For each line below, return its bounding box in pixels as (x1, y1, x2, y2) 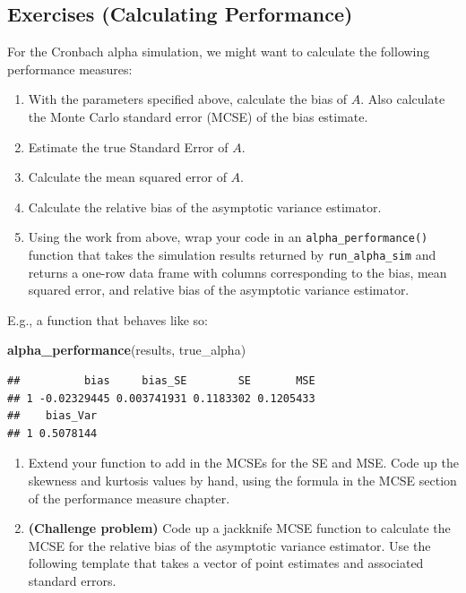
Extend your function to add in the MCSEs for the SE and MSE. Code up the (28, 453, 459, 472)
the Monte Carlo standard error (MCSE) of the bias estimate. (28, 107, 368, 125)
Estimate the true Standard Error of (28, 137, 229, 156)
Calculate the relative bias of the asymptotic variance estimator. (28, 197, 382, 216)
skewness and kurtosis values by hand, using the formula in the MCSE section (28, 471, 457, 490)
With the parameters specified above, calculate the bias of (28, 90, 348, 108)
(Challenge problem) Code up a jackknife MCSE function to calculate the (28, 519, 451, 537)
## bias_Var (7, 409, 98, 423)
